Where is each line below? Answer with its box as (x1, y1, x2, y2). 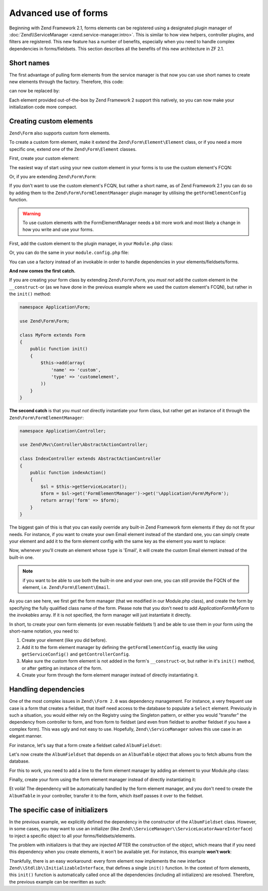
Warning (22, 211, 41, 217)
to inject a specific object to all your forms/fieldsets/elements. (9, 833, 136, 839)
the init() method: (9, 291, 51, 297)
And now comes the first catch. (9, 268, 75, 274)
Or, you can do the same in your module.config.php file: (9, 249, 129, 256)
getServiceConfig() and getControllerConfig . (21, 651, 130, 657)
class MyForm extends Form (19, 332, 85, 338)
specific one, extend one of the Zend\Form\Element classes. (9, 146, 137, 152)
